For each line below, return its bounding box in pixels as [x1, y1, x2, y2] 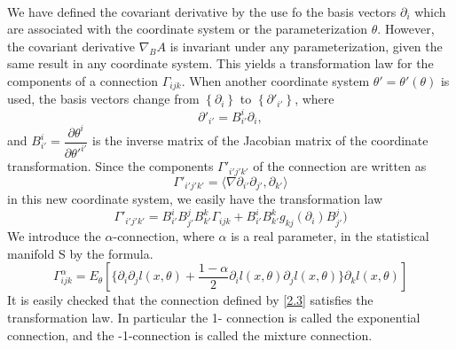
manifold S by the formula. [7, 244, 153, 262]
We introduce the [7, 227, 101, 245]
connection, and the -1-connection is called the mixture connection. [7, 325, 373, 344]
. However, [377, 19, 435, 38]
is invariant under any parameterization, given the [169, 36, 443, 55]
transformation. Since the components [7, 157, 214, 175]
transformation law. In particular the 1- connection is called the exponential [7, 308, 421, 327]
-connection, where [113, 227, 215, 245]
